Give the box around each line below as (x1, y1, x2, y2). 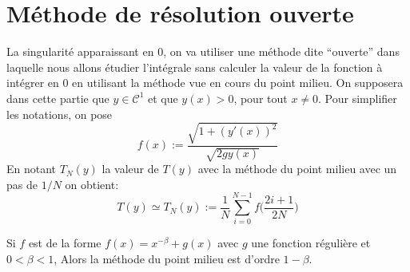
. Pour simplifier (318, 89, 397, 106)
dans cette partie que (6, 89, 109, 106)
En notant (6, 160, 57, 177)
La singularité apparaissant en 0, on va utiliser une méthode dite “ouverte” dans (6, 43, 400, 60)
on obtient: (65, 175, 119, 192)
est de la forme (28, 235, 102, 251)
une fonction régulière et (251, 235, 371, 251)
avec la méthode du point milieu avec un (197, 160, 397, 177)
